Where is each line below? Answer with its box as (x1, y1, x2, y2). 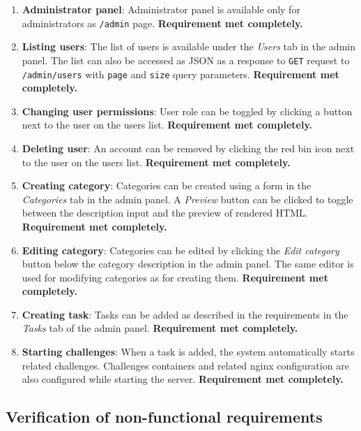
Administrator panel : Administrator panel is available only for (22, 2, 300, 16)
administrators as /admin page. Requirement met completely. (22, 15, 303, 30)
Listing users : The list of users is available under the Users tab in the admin (22, 39, 355, 54)
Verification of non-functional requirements (6, 406, 323, 428)
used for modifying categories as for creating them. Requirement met (22, 270, 328, 284)
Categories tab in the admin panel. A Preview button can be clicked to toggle (22, 191, 353, 206)
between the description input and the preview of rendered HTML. (22, 205, 308, 220)
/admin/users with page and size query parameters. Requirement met (22, 66, 339, 81)
